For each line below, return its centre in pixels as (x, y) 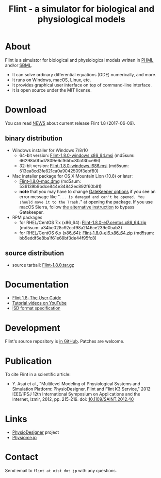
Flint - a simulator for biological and (81, 9)
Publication (28, 361)
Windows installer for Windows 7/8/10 (50, 150)
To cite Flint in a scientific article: (38, 375)
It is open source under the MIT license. (52, 90)
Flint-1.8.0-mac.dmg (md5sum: (50, 181)
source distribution (34, 253)
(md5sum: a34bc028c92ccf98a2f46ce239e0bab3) (71, 227)
